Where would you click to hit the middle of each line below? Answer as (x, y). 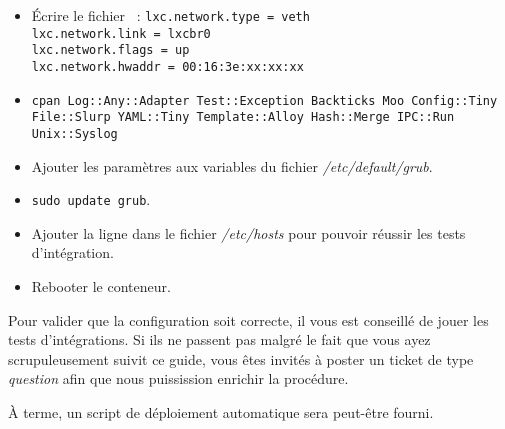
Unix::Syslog (74, 133)
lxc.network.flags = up (110, 50)
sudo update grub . (91, 199)
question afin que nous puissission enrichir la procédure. (178, 378)
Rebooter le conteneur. (101, 286)
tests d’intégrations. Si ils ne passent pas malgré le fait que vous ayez (219, 339)
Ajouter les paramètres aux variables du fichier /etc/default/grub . (232, 165)
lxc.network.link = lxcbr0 (121, 33)
